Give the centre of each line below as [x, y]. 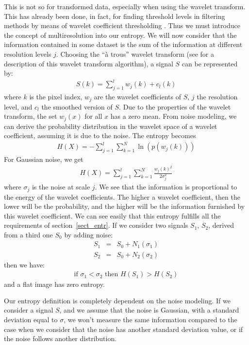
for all [93, 116]
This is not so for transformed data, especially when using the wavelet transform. [125, 6]
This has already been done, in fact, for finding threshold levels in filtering [115, 16]
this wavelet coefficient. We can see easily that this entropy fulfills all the [112, 215]
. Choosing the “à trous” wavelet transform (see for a [135, 54]
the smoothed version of [77, 106]
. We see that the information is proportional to [166, 187]
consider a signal [29, 310]
